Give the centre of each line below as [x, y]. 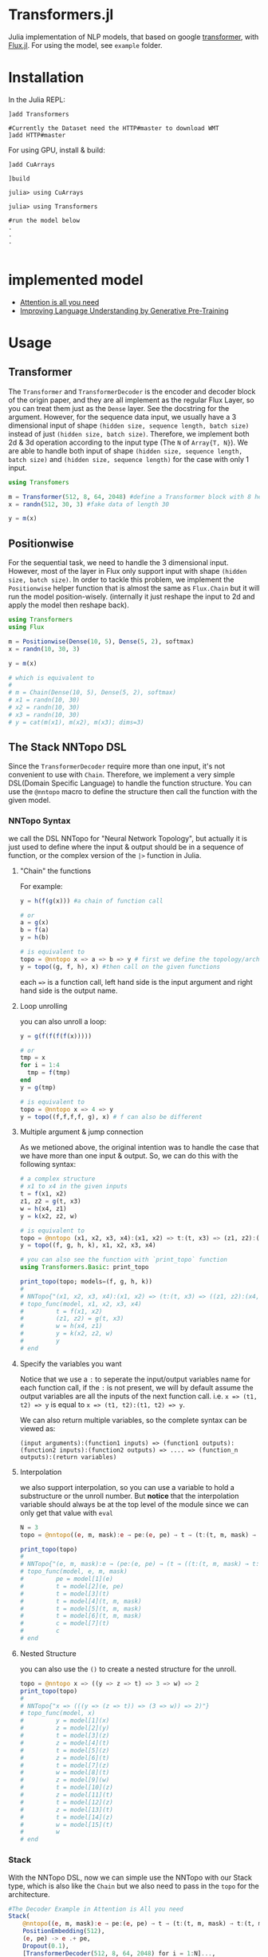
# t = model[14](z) [66, 1817]
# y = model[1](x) [65, 1721]
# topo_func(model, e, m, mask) [73, 1572]
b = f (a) [34, 930]
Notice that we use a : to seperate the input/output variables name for [135, 1379]
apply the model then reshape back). [69, 605]
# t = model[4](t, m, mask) [81, 1601]
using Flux [26, 627]
